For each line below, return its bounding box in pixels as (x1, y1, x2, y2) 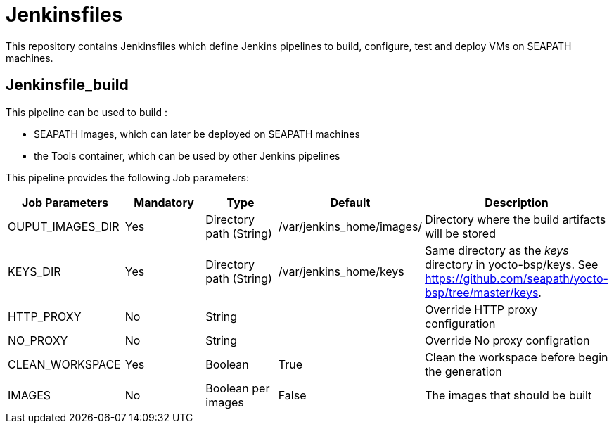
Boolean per (205, 380, 270, 395)
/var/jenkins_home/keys (278, 264, 404, 278)
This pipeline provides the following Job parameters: (6, 171, 249, 184)
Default (330, 195, 371, 210)
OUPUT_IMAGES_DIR (8, 219, 120, 233)
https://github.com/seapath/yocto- (425, 271, 608, 286)
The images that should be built (425, 388, 592, 402)
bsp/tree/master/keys (425, 285, 539, 300)
